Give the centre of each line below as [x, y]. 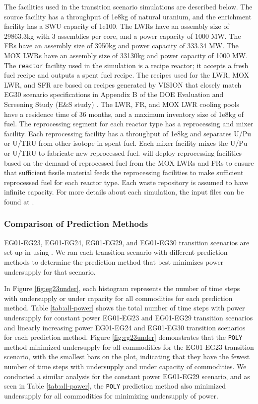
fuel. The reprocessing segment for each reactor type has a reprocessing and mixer [129, 124]
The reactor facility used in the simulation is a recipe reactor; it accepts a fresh [126, 65]
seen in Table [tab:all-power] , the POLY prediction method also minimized [115, 386]
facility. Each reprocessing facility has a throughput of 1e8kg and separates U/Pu [128, 133]
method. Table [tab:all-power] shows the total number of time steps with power [125, 308]
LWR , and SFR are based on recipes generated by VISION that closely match [123, 84]
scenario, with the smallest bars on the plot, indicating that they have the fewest [127, 356]
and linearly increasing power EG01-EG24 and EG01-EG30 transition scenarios [125, 327]
